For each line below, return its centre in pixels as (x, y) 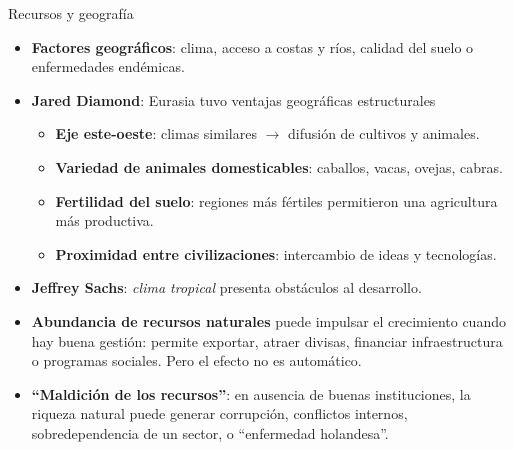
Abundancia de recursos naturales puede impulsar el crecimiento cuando (268, 320)
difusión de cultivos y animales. (383, 133)
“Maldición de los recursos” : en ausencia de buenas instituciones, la (251, 393)
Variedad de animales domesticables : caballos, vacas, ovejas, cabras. (279, 166)
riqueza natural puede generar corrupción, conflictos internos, (219, 413)
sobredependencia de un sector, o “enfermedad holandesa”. (210, 432)
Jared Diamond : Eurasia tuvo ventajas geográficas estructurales (233, 99)
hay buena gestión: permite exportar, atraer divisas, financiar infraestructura (267, 340)
